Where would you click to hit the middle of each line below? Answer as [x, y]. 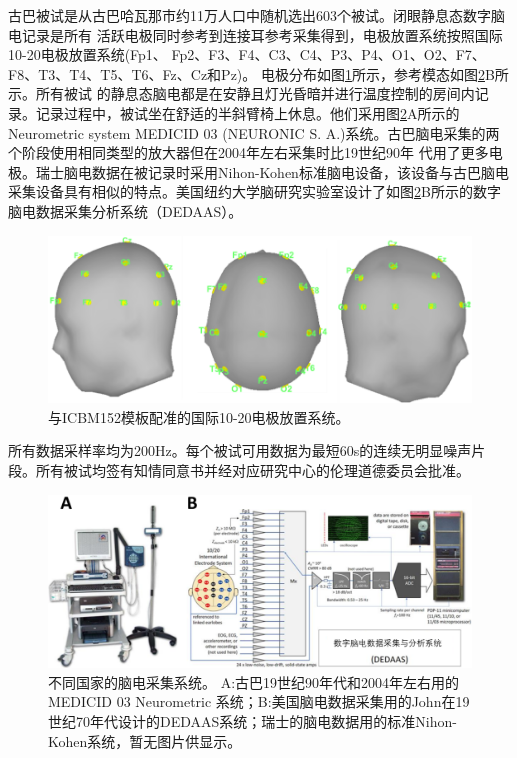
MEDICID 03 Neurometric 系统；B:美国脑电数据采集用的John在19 [259, 701]
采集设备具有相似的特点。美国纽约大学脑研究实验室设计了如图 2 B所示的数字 [254, 191]
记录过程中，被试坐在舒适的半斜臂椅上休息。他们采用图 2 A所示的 [247, 112]
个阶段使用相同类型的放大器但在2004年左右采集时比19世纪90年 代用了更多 [248, 152]
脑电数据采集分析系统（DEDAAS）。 [125, 210]
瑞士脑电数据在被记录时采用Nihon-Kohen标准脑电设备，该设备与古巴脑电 [272, 171]
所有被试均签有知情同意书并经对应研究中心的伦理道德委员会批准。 [252, 470]
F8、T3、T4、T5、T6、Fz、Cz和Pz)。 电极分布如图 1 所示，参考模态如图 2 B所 [258, 73]
